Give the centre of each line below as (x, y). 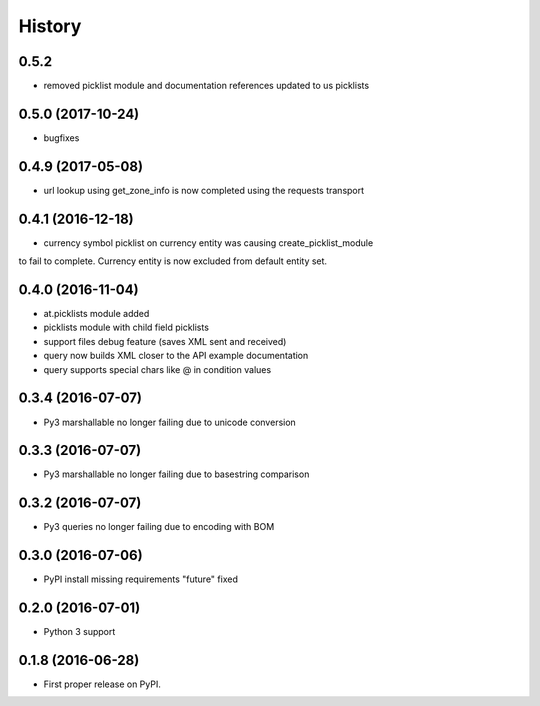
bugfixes (61, 137)
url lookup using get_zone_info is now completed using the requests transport (204, 190)
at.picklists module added (96, 314)
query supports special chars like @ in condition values (157, 369)
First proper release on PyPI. (102, 684)
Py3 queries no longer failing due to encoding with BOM (159, 527)
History (50, 26)
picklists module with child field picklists (126, 327)
